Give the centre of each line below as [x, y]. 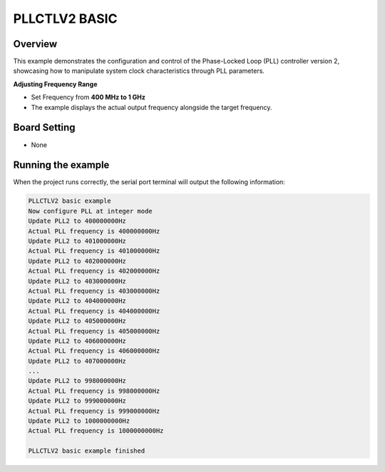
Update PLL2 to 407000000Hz [77, 361]
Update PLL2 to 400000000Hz [77, 221]
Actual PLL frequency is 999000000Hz [94, 411]
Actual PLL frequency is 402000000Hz [94, 271]
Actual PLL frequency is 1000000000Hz [96, 431]
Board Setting [44, 127]
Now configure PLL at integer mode [90, 211]
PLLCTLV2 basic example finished [87, 451]
